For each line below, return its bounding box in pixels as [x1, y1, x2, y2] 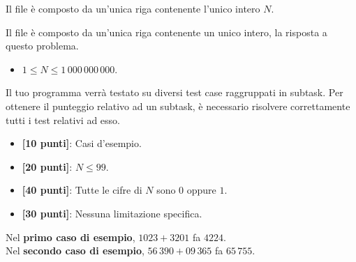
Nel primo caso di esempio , [6, 229, 135, 244]
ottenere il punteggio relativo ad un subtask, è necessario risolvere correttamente [6, 98, 350, 113]
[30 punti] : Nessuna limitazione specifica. [22, 206, 202, 220]
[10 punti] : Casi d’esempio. [22, 136, 142, 151]
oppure [186, 183, 216, 197]
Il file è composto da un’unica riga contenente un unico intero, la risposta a [6, 24, 327, 39]
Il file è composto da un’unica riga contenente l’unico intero [6, 1, 260, 15]
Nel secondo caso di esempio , [6, 243, 144, 258]
